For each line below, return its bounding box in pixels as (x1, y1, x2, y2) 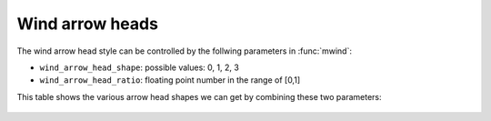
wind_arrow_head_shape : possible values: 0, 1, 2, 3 (39, 62, 240, 73)
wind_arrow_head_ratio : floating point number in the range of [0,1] (39, 75, 300, 86)
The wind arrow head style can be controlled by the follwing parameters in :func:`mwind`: (16, 45, 352, 56)
